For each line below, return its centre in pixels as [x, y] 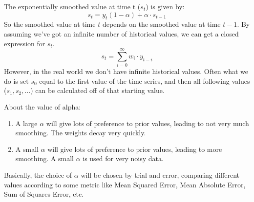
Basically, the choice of [38, 175]
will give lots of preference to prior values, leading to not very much [148, 123]
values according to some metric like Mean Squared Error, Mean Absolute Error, [125, 184]
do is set [16, 81]
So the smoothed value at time [50, 24]
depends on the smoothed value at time [161, 24]
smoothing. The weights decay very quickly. [81, 133]
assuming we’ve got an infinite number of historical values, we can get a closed [121, 33]
